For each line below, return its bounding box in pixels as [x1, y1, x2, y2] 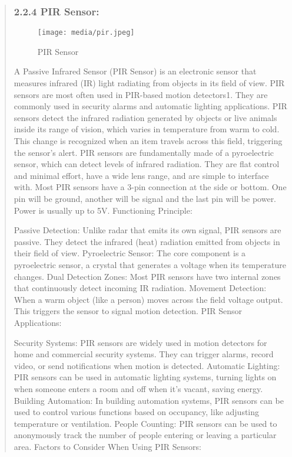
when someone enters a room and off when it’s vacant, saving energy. [14, 382, 263, 394]
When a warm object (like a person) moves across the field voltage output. [14, 293, 283, 305]
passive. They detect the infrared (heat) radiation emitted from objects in [14, 235, 280, 247]
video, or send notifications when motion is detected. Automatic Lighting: [14, 359, 280, 371]
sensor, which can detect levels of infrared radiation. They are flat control [14, 158, 280, 170]
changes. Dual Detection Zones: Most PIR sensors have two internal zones [14, 270, 281, 282]
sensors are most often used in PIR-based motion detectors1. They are [14, 88, 268, 100]
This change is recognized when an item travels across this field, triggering [14, 135, 283, 147]
